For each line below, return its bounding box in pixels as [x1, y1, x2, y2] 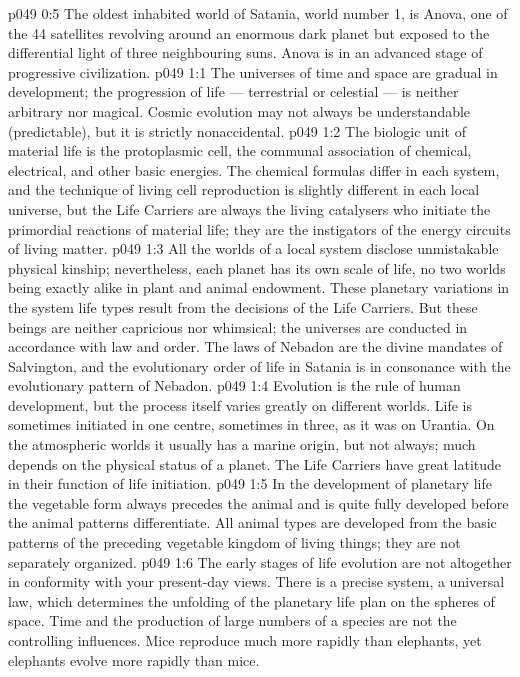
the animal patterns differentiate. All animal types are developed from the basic [8, 512, 497, 533]
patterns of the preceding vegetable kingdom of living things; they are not [8, 532, 461, 553]
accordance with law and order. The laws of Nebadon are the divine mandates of [8, 336, 503, 357]
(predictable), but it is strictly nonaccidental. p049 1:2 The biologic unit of [8, 120, 466, 141]
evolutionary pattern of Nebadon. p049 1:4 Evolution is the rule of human [8, 375, 461, 396]
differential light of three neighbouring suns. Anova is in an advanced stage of [8, 42, 483, 63]
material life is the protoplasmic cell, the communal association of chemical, [8, 140, 472, 161]
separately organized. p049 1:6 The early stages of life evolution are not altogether [8, 551, 512, 572]
